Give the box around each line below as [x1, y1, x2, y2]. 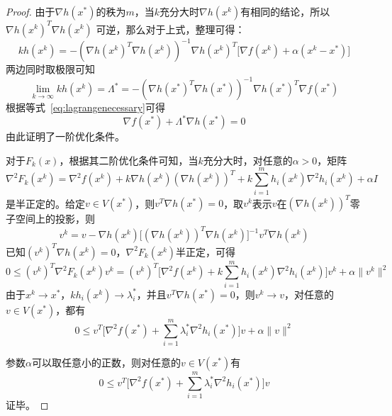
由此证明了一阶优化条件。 [6, 129, 125, 144]
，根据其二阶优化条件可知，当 [59, 152, 198, 167]
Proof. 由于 [6, 4, 55, 18]
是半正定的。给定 [6, 196, 85, 210]
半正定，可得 [176, 244, 236, 259]
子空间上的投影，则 [6, 211, 95, 225]
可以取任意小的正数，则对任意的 [31, 354, 181, 369]
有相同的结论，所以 [240, 4, 330, 18]
